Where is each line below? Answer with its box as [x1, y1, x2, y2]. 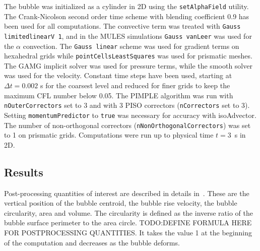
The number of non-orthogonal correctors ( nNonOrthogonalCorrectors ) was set [4, 119, 251, 130]
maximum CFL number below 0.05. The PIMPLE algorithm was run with [4, 90, 233, 100]
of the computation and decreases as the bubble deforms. [4, 237, 180, 247]
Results [4, 164, 43, 179]
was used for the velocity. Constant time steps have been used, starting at [4, 70, 232, 81]
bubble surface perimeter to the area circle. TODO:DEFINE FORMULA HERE [4, 217, 252, 228]
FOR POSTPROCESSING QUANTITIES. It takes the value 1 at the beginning [4, 227, 252, 237]
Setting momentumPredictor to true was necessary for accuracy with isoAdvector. [4, 109, 256, 120]
